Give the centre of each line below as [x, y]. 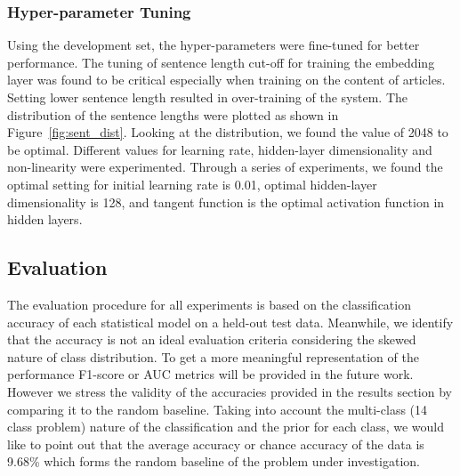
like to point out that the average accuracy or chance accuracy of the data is [216, 444]
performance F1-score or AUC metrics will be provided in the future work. [210, 374]
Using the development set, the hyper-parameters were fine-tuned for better [214, 45]
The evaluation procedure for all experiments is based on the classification [209, 304]
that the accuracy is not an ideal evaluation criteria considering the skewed [212, 339]
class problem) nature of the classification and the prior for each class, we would [226, 427]
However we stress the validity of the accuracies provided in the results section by [230, 391]
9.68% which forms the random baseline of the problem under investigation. [214, 461]
